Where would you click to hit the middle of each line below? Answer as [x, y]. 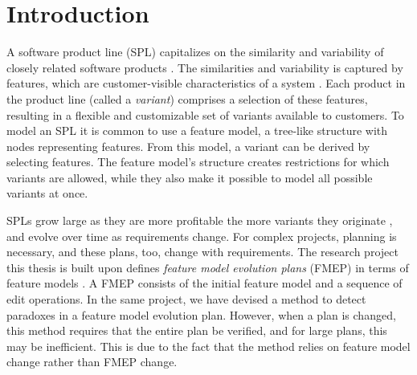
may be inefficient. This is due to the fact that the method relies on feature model [208, 346]
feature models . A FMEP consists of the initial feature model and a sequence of [204, 283]
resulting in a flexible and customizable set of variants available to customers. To [205, 114]
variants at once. [47, 193]
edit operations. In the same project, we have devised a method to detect [186, 299]
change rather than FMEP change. [92, 362]
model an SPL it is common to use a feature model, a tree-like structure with [197, 130]
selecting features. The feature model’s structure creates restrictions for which [198, 162]
